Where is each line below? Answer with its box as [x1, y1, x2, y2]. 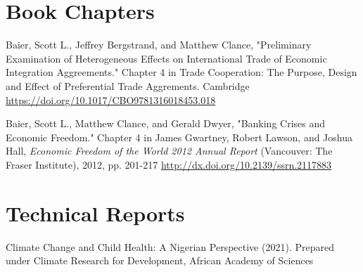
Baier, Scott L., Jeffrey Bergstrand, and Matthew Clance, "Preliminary [6, 37, 312, 52]
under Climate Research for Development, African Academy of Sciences [6, 253, 314, 268]
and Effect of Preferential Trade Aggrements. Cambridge [6, 78, 250, 93]
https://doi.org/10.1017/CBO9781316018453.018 [6, 92, 216, 107]
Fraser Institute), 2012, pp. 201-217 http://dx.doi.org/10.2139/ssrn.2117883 [6, 157, 332, 171]
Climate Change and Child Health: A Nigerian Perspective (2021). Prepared [6, 239, 334, 254]
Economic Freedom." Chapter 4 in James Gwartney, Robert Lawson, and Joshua [6, 129, 352, 144]
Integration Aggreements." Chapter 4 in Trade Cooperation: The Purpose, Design [6, 65, 357, 79]
